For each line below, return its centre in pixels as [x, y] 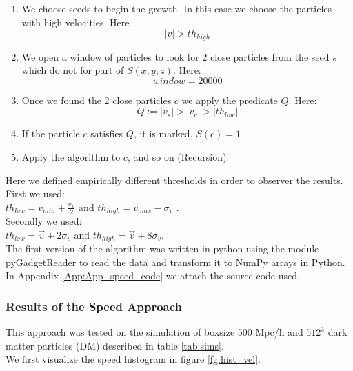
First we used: [35, 193]
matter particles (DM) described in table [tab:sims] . [115, 345]
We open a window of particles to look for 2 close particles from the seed [175, 56]
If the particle [51, 133]
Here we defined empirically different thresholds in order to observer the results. [174, 180]
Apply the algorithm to [71, 157]
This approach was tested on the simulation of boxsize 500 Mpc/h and [154, 332]
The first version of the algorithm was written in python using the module [162, 249]
